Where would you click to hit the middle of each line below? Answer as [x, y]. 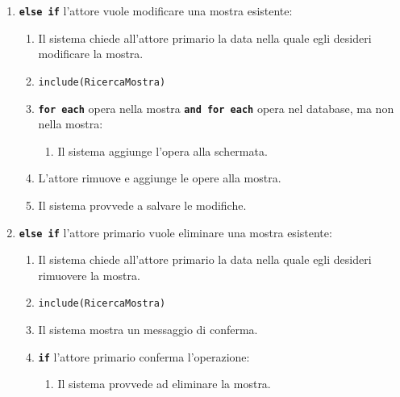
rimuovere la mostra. [89, 275]
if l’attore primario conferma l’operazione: [144, 356]
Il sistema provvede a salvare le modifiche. [142, 205]
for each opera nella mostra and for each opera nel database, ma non [216, 108]
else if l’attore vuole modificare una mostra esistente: [156, 10]
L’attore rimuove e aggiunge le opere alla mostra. [160, 178]
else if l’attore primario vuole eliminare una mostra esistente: [175, 232]
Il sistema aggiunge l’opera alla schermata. [162, 150]
